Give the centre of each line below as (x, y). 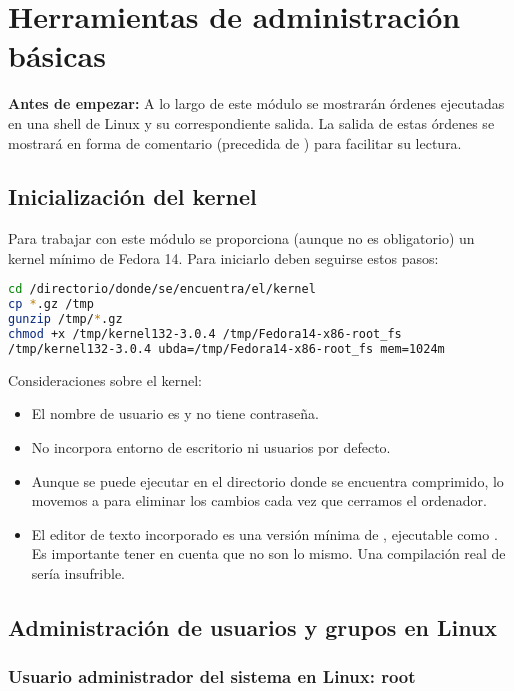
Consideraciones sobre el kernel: (105, 379)
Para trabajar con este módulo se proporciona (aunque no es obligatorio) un (241, 238)
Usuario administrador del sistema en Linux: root (212, 676)
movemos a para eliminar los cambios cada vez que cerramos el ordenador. (259, 500)
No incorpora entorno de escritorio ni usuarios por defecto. (211, 447)
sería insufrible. (78, 573)
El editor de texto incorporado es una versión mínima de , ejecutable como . (264, 533)
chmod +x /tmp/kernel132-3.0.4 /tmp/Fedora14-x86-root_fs (205, 334)
